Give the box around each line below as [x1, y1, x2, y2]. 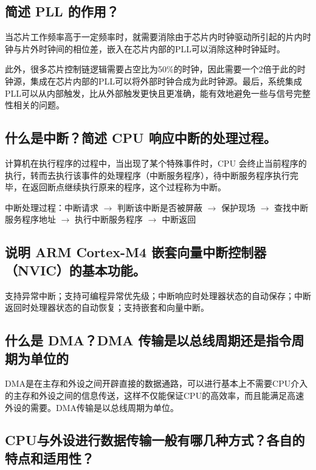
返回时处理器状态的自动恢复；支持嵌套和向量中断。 [5, 301, 209, 314]
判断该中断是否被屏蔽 [117, 201, 203, 213]
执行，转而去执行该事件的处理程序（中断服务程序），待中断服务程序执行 [5, 168, 290, 181]
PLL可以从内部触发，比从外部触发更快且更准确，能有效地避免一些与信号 [5, 86, 294, 99]
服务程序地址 [5, 213, 56, 226]
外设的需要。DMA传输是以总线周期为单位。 [5, 401, 179, 413]
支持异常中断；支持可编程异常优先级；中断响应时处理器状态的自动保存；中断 [5, 289, 311, 302]
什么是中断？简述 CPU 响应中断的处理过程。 [5, 128, 276, 147]
